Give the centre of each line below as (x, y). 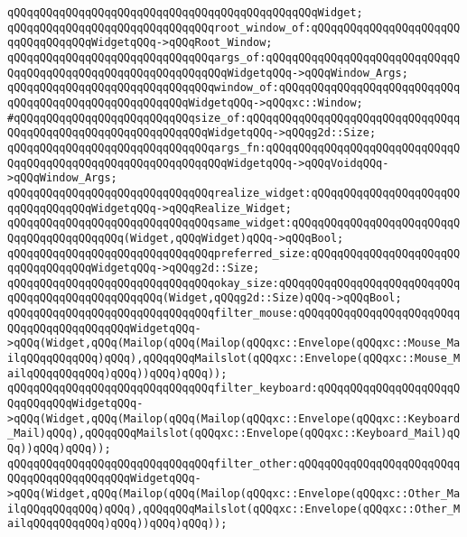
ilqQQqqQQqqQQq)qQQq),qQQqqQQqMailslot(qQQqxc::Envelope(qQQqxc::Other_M (234, 509)
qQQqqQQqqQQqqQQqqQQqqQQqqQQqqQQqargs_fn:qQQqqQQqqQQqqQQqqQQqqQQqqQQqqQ (234, 148)
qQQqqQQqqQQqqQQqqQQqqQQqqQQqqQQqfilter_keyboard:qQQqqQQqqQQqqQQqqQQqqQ (234, 389)
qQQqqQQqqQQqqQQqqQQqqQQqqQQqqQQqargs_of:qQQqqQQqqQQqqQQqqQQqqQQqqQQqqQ (234, 57)
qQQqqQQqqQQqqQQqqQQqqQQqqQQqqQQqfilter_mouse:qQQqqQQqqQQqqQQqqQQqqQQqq (234, 314)
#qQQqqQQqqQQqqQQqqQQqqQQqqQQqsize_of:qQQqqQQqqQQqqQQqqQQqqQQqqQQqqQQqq (234, 118)
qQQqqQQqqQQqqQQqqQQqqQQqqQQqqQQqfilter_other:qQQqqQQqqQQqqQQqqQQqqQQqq (234, 463)
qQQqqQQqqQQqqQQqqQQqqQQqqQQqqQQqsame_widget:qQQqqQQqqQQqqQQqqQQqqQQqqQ (234, 223)
